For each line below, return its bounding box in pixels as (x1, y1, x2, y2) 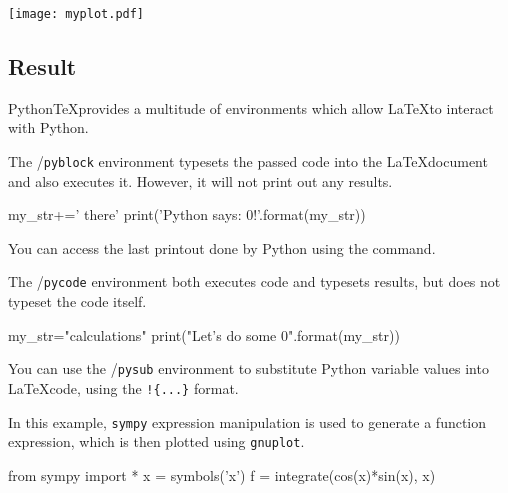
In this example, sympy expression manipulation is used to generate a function (8, 411, 487, 432)
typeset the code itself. (8, 291, 147, 312)
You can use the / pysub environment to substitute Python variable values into (8, 358, 489, 379)
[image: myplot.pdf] (8, 7, 145, 21)
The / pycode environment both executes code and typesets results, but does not (8, 271, 501, 292)
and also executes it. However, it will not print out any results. (8, 170, 393, 191)
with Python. (8, 117, 89, 138)
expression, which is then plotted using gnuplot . (8, 431, 305, 452)
